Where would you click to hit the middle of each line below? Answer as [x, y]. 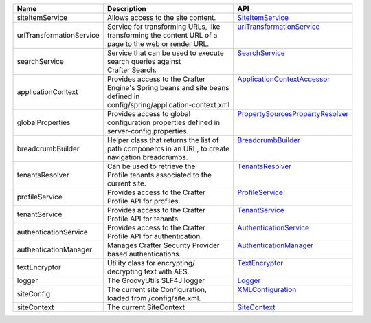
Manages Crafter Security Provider [163, 245]
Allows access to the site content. [161, 18]
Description [127, 9]
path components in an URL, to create [168, 149]
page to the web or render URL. [158, 44]
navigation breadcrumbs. [147, 157]
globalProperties [44, 122]
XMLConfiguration [267, 290]
